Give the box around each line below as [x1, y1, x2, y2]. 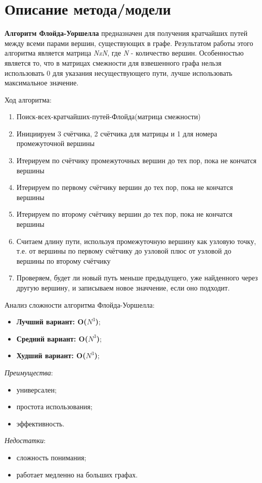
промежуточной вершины [16, 138, 95, 149]
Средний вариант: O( [16, 333, 88, 344]
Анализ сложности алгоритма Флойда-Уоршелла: [5, 299, 155, 310]
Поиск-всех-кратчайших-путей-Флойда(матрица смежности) [16, 111, 201, 122]
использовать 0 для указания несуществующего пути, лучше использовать [5, 67, 233, 78]
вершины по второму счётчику [16, 255, 111, 266]
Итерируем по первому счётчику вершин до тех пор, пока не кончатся [16, 182, 233, 192]
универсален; [16, 384, 57, 395]
